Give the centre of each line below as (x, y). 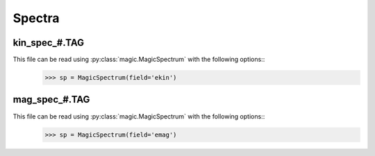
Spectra (36, 18)
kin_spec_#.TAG (49, 43)
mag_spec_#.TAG (51, 99)
